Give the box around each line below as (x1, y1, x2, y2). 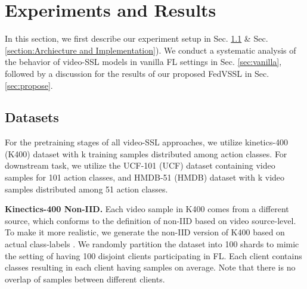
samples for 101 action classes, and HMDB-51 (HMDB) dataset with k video (5, 171, 285, 184)
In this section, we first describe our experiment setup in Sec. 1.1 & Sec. (5, 32, 268, 45)
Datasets (5, 108, 59, 126)
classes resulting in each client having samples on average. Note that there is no (5, 261, 296, 274)
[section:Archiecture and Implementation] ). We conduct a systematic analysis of (5, 43, 296, 56)
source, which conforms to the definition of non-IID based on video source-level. (5, 214, 296, 226)
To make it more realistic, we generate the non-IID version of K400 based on (5, 226, 285, 238)
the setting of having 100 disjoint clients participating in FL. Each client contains (5, 249, 302, 262)
